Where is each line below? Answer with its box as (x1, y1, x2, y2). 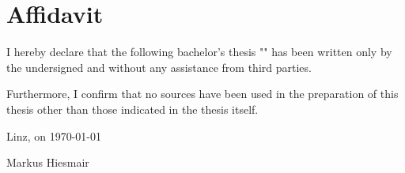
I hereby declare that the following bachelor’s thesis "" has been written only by (6, 43, 392, 60)
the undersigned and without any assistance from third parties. (6, 58, 312, 75)
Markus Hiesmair (6, 154, 89, 171)
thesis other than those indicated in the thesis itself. (6, 100, 259, 117)
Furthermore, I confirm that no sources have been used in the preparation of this (6, 85, 399, 102)
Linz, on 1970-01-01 (6, 127, 101, 144)
